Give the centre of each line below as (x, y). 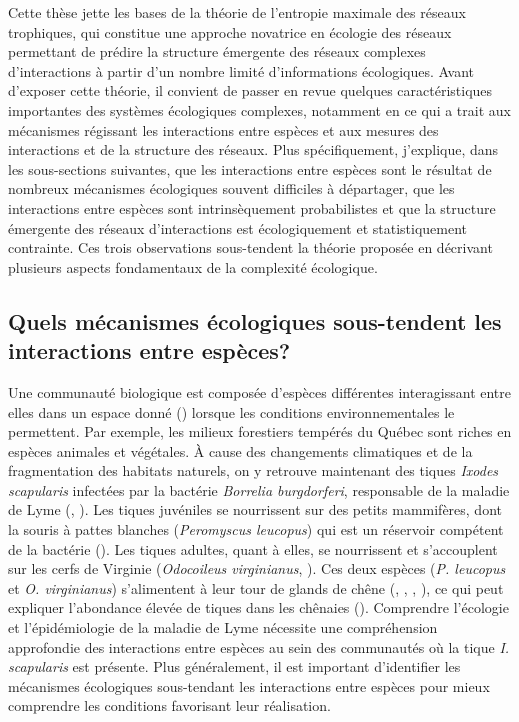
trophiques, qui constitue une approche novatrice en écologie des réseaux (230, 31)
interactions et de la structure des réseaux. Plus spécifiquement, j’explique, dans (253, 149)
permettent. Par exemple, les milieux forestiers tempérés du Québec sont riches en (260, 431)
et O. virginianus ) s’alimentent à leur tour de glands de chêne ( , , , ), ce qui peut (256, 587)
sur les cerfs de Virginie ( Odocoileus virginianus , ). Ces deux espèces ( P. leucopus (257, 568)
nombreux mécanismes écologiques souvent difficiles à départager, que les (231, 188)
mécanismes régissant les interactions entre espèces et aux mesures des (223, 129)
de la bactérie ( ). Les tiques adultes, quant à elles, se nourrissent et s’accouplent (253, 548)
